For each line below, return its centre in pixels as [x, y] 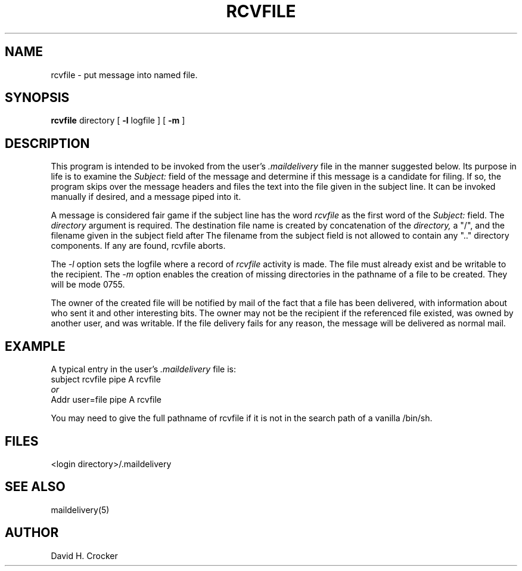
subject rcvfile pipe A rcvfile [106, 379]
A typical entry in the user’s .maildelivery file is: [144, 369]
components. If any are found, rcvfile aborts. [138, 246]
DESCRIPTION [47, 143]
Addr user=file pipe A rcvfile [106, 400]
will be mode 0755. [88, 285]
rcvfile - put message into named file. [124, 75]
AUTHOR [32, 533]
